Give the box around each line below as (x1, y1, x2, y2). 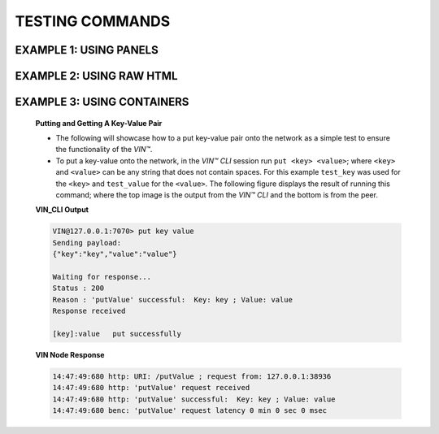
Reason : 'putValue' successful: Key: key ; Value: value (52, 295, 293, 304)
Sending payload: (52, 238, 122, 247)
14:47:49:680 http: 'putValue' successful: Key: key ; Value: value (52, 394, 336, 404)
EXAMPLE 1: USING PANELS (15, 43, 159, 57)
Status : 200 (52, 284, 105, 293)
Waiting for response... (52, 272, 152, 281)
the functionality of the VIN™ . (55, 145, 153, 154)
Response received (52, 306, 126, 316)
